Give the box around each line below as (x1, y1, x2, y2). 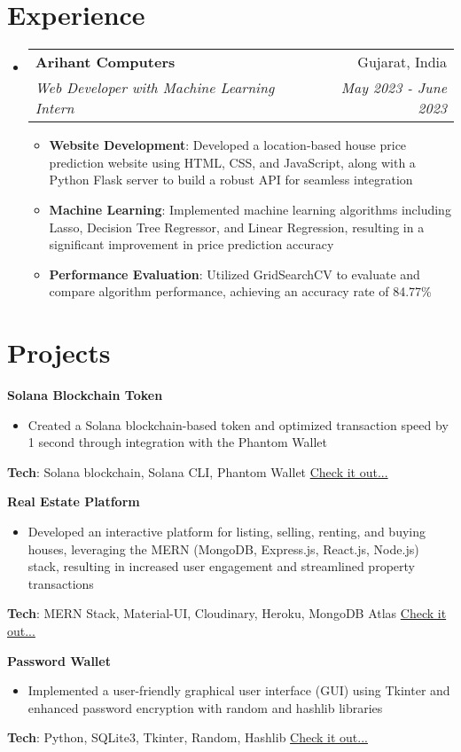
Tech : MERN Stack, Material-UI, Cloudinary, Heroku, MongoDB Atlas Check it (7, 604, 447, 623)
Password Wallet (7, 651, 111, 670)
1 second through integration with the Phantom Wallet (27, 433, 327, 451)
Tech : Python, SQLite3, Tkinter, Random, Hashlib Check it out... (7, 728, 368, 747)
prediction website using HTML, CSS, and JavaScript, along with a (49, 153, 416, 171)
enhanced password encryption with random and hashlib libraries (27, 698, 383, 717)
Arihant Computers (35, 51, 176, 73)
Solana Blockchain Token (7, 386, 163, 403)
